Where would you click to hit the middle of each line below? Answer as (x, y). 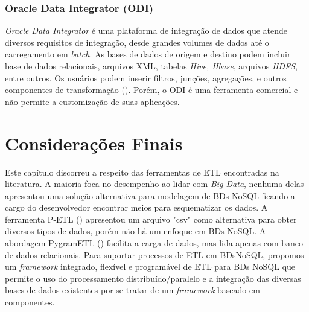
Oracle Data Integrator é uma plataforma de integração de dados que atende (146, 30)
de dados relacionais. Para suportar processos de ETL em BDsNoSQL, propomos (154, 254)
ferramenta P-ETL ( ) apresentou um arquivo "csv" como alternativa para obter (151, 219)
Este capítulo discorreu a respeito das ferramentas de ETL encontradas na (142, 172)
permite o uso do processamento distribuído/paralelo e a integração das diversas (153, 278)
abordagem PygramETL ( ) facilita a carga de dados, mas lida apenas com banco (154, 243)
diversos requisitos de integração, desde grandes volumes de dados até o (137, 42)
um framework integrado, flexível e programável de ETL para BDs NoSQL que (150, 266)
